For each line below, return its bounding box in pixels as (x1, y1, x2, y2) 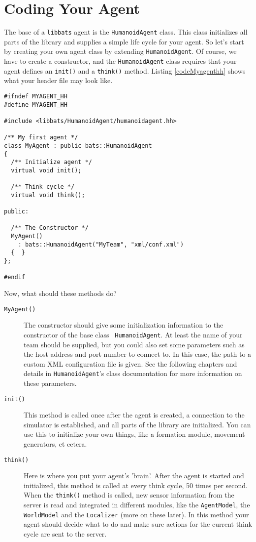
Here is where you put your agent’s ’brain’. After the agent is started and (24, 470, 244, 481)
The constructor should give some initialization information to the (24, 320, 224, 330)
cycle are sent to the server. (24, 529, 107, 539)
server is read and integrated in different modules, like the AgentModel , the (24, 500, 250, 510)
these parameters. (24, 377, 77, 388)
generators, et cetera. (24, 439, 87, 449)
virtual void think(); (11, 191, 85, 199)
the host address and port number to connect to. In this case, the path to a (24, 349, 252, 359)
